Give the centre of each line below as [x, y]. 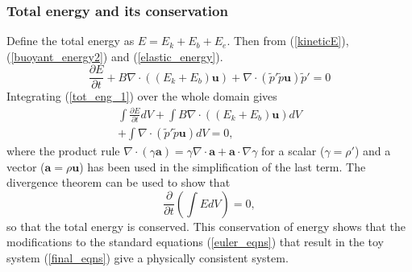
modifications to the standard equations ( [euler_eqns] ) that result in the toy [195, 242]
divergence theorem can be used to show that [119, 182]
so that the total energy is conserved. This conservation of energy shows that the [206, 226]
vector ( [26, 166]
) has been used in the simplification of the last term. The [223, 166]
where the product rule [63, 150]
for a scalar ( [293, 150]
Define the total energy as [71, 41]
